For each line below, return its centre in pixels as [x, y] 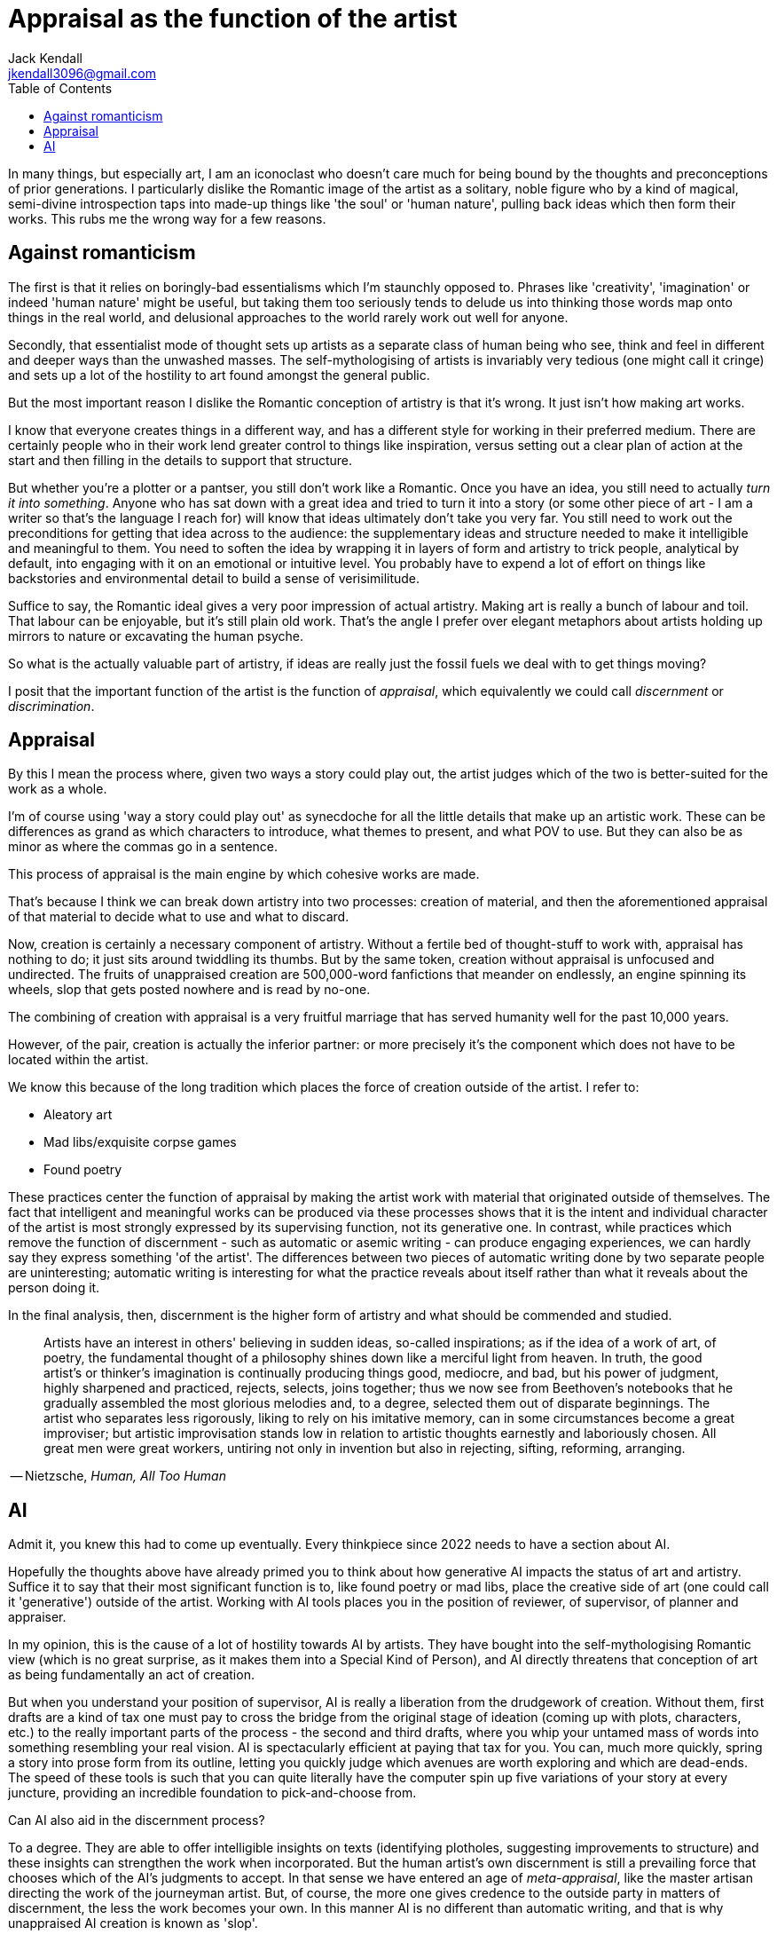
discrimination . [51, 706]
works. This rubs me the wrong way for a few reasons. [167, 218]
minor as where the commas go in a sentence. [143, 847]
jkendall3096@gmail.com [82, 73]
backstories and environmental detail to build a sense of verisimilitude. [214, 578]
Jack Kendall [45, 58]
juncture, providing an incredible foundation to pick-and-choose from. [212, 1793]
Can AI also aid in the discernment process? [137, 1820]
